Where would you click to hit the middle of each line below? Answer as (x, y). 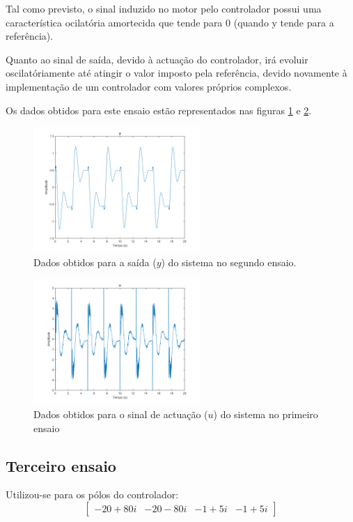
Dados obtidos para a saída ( (95, 262)
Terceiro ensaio (61, 465)
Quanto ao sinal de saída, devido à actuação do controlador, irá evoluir (157, 59)
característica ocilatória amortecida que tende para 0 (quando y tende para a (170, 22)
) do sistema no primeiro (266, 414)
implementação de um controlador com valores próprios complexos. (149, 86)
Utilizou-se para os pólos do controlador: (92, 494)
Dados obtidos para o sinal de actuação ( (121, 414)
